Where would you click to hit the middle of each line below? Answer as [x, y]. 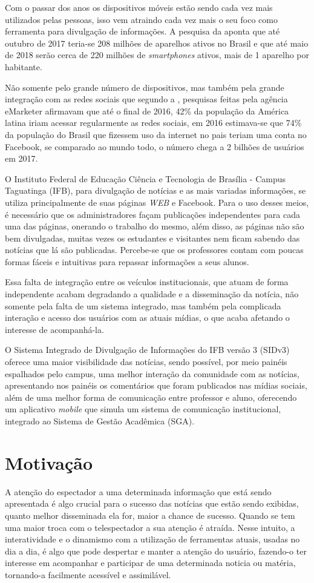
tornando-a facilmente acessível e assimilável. [88, 574]
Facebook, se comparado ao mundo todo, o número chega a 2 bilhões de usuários [155, 146]
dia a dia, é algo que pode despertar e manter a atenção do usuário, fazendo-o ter [156, 551]
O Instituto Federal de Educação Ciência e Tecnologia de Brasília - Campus [146, 178]
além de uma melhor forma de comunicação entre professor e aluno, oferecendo [151, 397]
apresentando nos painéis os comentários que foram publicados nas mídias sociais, [156, 385]
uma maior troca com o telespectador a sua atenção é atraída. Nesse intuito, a [150, 527]
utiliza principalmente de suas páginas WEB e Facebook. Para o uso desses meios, [157, 202]
